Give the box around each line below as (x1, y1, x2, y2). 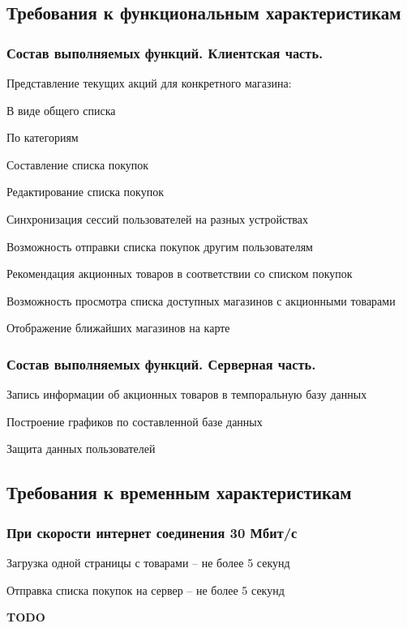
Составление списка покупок (6, 156, 149, 173)
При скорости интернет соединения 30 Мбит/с (6, 522, 298, 542)
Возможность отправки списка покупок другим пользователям (6, 237, 313, 254)
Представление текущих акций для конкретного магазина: (6, 75, 292, 91)
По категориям (6, 129, 79, 146)
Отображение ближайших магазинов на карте (6, 319, 230, 336)
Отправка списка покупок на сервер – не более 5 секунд (6, 581, 285, 598)
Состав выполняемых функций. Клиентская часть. (6, 42, 323, 62)
